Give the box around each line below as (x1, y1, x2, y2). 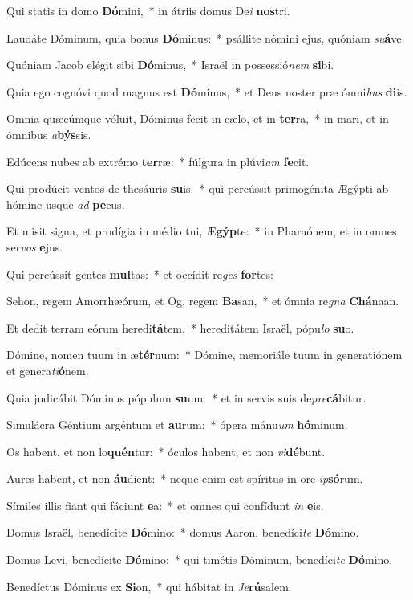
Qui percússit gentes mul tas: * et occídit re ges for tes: (6, 265, 273, 282)
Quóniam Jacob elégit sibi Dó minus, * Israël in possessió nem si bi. (6, 56, 334, 73)
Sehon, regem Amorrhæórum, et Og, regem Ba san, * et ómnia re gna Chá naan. (6, 292, 399, 309)
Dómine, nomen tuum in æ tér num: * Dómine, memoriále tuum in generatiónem (6, 346, 403, 363)
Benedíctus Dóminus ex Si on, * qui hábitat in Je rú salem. (6, 578, 292, 594)
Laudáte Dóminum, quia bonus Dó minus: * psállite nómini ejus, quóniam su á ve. (6, 29, 405, 46)
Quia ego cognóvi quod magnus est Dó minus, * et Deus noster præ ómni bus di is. (6, 83, 407, 100)
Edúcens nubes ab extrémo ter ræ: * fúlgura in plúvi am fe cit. (6, 153, 310, 169)
